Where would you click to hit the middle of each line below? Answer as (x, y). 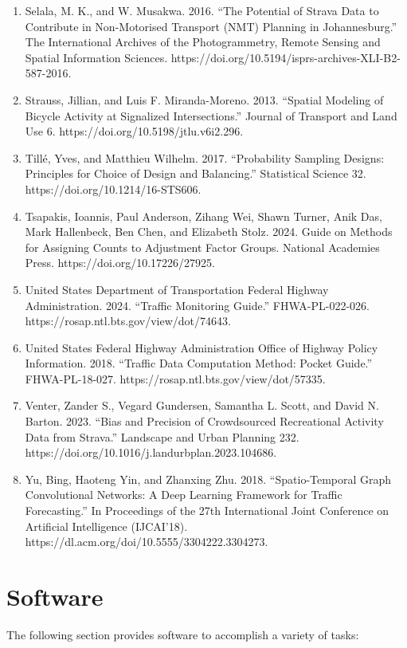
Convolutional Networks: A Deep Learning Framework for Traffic (184, 495)
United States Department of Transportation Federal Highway (177, 289)
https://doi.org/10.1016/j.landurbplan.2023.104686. (151, 452)
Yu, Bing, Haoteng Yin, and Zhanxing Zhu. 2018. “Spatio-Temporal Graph (208, 479)
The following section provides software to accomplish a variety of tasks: (183, 634)
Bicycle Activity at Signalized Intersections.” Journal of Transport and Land (211, 115)
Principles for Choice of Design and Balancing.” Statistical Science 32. (196, 173)
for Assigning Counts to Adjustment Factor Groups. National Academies (202, 247)
